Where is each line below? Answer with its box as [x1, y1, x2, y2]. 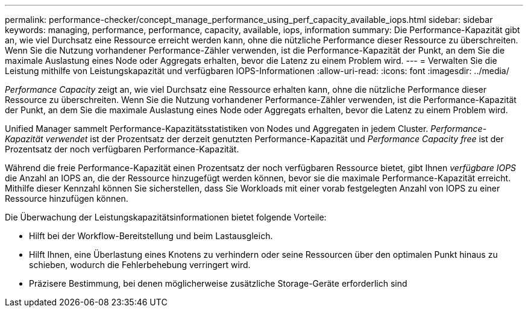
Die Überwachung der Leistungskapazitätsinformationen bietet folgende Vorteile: [5, 212, 327, 222]
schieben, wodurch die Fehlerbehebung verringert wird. [29, 260, 251, 270]
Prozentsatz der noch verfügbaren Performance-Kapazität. [5, 144, 239, 154]
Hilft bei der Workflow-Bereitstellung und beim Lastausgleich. [29, 231, 273, 241]
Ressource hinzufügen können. [5, 193, 128, 204]
